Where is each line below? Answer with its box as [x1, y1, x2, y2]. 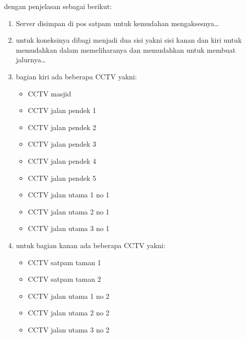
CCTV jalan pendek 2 [28, 122, 96, 132]
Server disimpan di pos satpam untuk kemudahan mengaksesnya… [16, 18, 219, 28]
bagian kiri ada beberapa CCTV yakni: [16, 71, 137, 81]
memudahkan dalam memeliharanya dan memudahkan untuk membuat [16, 44, 236, 55]
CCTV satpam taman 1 [28, 257, 101, 267]
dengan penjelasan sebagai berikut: [4, 1, 112, 11]
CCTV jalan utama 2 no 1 [28, 206, 110, 216]
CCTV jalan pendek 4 [28, 155, 96, 166]
